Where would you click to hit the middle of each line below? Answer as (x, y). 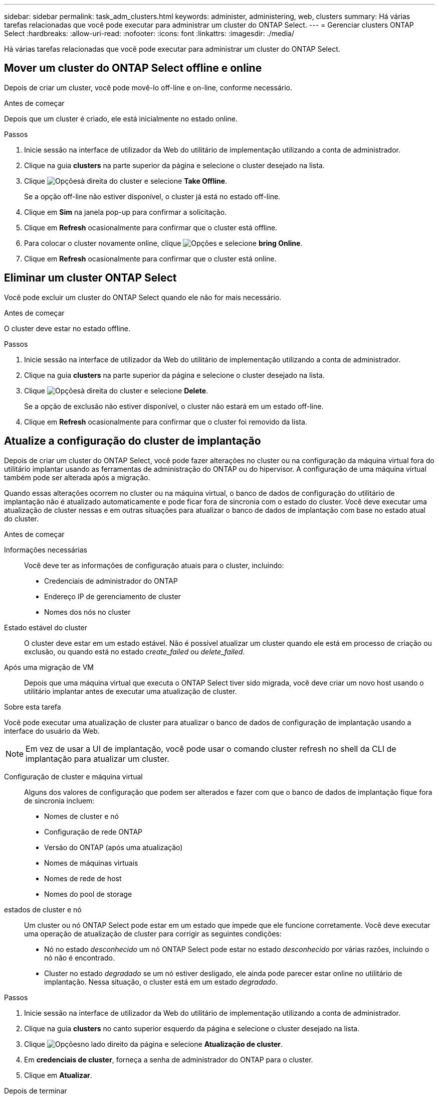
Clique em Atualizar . (58, 1075)
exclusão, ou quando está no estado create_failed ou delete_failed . (135, 651)
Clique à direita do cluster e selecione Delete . (116, 390)
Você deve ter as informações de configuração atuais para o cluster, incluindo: (154, 565)
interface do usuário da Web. (52, 731)
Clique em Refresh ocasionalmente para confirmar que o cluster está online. (150, 258)
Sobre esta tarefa (33, 707)
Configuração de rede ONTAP (93, 832)
